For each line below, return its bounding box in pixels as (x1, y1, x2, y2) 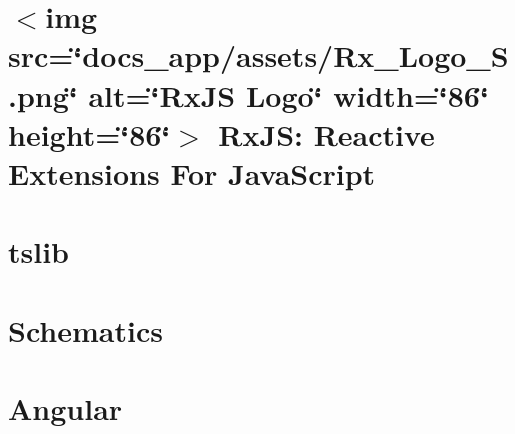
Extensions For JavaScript (8, 152, 376, 193)
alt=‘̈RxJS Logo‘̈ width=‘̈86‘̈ (88, 74, 489, 115)
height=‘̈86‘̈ (8, 113, 171, 154)
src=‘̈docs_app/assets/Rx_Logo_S (8, 35, 509, 76)
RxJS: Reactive (218, 113, 435, 154)
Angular (8, 388, 123, 429)
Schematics (8, 309, 163, 350)
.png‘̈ (8, 74, 78, 115)
